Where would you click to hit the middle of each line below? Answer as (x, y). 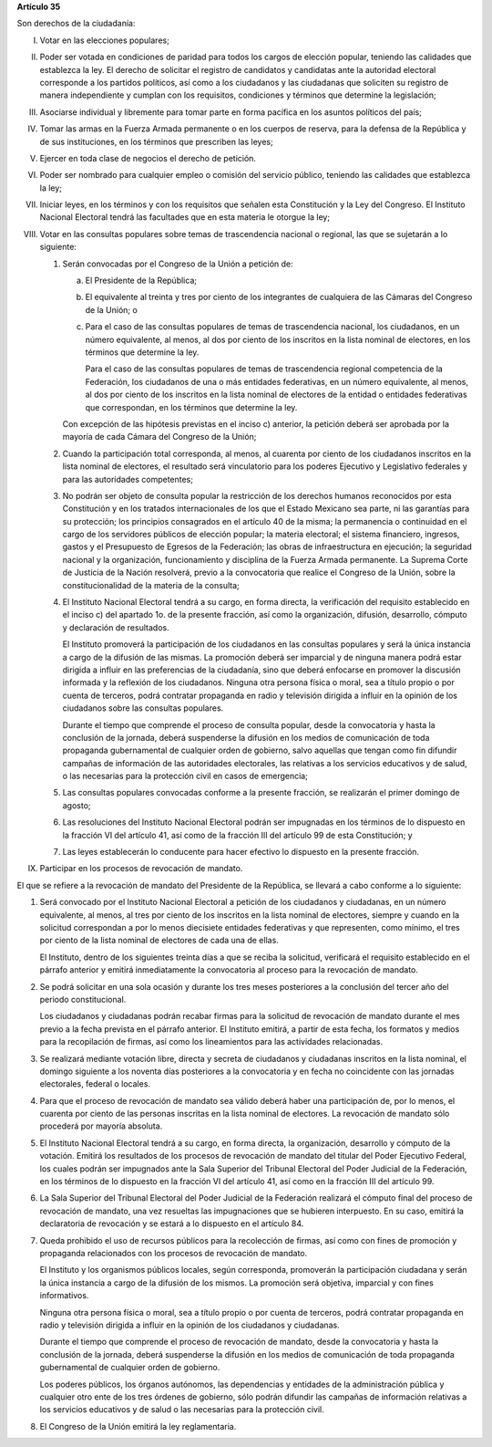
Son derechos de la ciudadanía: (76, 24)
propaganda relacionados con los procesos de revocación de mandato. (174, 1253)
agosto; (77, 805)
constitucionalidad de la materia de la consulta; (151, 585)
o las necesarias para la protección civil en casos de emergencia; (185, 776)
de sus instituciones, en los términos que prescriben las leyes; (156, 141)
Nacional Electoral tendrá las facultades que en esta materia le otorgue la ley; (185, 217)
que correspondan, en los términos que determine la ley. (191, 407)
